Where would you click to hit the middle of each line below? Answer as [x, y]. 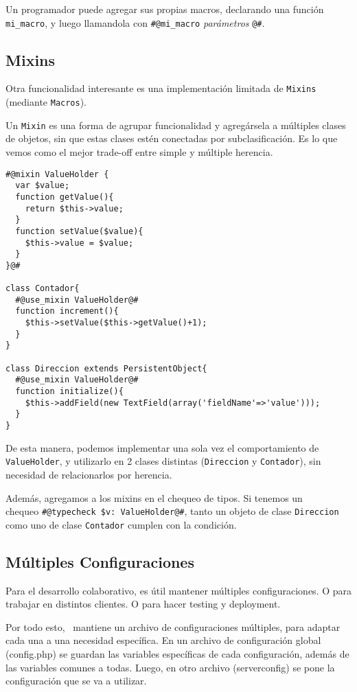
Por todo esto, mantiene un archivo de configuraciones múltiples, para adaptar [173, 626]
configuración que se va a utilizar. [76, 681]
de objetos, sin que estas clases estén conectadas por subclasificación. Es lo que [172, 138]
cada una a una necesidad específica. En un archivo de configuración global [163, 640]
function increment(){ [67, 311]
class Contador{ [43, 289]
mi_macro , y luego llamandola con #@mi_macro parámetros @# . [135, 22]
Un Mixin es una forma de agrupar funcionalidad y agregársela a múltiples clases [176, 125]
